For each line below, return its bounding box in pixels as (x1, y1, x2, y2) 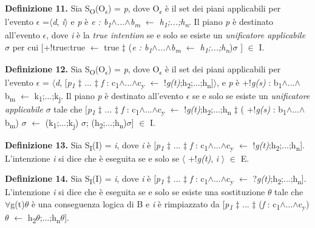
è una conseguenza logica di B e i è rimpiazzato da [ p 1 (31, 198, 233, 212)
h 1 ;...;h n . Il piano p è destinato (159, 15, 274, 29)
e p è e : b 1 (70, 15, 112, 29)
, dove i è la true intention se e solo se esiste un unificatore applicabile (46, 29, 306, 41)
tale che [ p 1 (53, 103, 96, 117)
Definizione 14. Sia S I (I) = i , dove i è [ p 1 (5, 172, 164, 187)
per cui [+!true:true (12, 40, 86, 53)
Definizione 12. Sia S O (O (5, 62, 106, 77)
